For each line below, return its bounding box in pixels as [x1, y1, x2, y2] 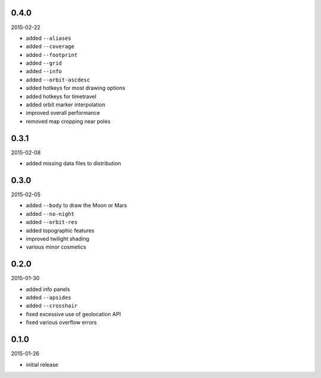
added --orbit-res [26, 219, 78, 226]
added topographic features [26, 226, 95, 234]
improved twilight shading [26, 235, 89, 242]
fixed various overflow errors [26, 319, 97, 326]
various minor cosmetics [26, 244, 86, 251]
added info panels [26, 285, 71, 292]
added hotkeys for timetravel [26, 93, 96, 100]
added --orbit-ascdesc [26, 76, 90, 83]
